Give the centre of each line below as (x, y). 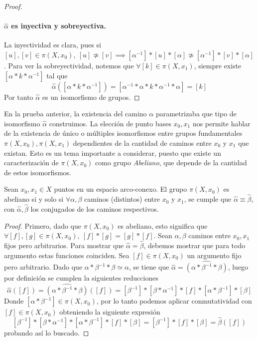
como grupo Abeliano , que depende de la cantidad (171, 163)
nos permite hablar (221, 123)
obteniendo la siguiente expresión (110, 312)
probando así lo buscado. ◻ (47, 332)
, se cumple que (208, 199)
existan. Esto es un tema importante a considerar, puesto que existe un (113, 153)
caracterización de (31, 163)
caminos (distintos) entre (122, 199)
